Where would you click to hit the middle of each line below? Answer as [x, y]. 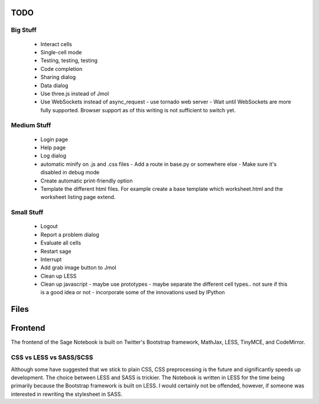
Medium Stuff [31, 125]
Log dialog [53, 156]
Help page [53, 148]
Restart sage [56, 251]
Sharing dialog [58, 77]
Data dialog [54, 85]
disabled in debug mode [70, 172]
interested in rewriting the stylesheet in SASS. [66, 394]
